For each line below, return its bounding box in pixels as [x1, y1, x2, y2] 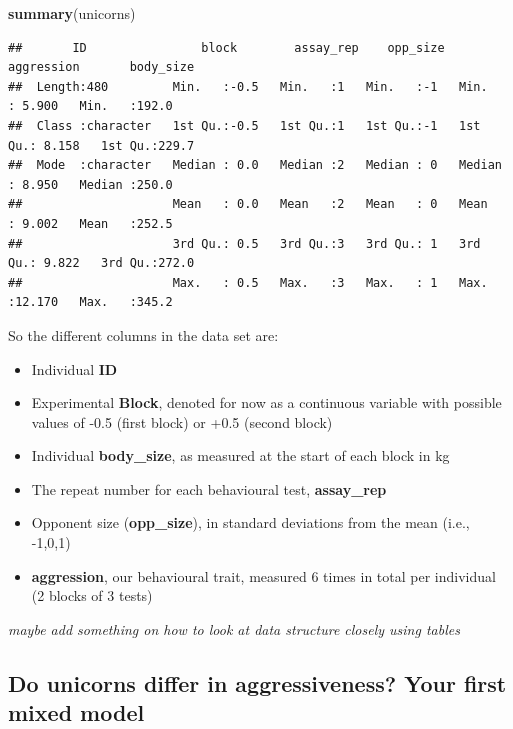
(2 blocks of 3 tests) [31, 585, 153, 606]
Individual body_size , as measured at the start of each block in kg [31, 445, 450, 466]
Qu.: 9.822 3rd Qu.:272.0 [8, 256, 195, 271]
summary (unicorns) [8, 3, 136, 23]
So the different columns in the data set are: [8, 324, 279, 345]
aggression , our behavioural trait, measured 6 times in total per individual [31, 565, 496, 586]
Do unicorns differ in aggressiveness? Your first [8, 667, 507, 698]
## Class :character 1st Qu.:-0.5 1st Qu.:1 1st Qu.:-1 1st [8, 118, 481, 133]
